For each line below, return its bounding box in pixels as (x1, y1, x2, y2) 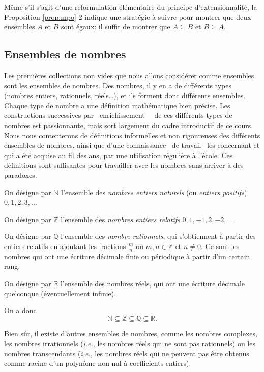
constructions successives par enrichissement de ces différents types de (4, 110, 232, 120)
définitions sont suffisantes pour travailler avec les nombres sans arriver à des (4, 160, 244, 170)
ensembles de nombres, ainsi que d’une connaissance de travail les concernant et (4, 140, 260, 150)
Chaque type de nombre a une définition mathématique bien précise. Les (4, 100, 230, 110)
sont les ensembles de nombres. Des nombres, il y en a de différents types (4, 80, 231, 90)
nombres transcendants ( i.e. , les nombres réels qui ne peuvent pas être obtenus (4, 348, 249, 358)
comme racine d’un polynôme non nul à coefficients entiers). (4, 358, 191, 368)
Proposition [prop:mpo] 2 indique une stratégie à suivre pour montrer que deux (4, 11, 251, 22)
